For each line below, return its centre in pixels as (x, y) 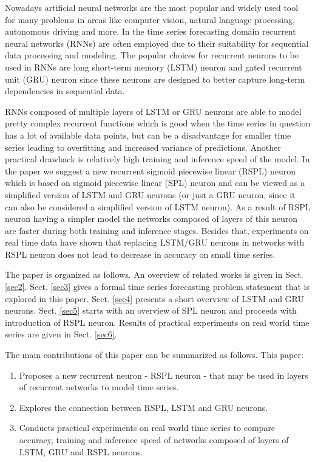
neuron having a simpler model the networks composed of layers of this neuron (151, 219)
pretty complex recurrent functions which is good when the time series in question (158, 123)
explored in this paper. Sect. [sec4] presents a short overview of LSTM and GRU (155, 298)
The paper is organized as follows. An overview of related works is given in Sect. (154, 274)
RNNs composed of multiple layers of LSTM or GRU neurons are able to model (153, 111)
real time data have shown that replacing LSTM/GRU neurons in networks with (155, 242)
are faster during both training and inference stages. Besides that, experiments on (157, 230)
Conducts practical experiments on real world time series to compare (147, 428)
